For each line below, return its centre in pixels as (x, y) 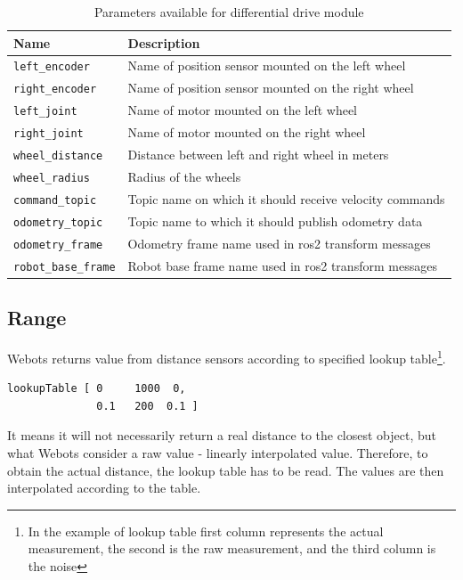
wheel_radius (52, 178)
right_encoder (55, 90)
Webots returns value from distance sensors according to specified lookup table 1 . (227, 356)
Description (164, 42)
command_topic (55, 200)
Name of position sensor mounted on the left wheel (267, 65)
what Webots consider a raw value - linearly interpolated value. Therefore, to (218, 452)
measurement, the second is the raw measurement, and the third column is (232, 548)
